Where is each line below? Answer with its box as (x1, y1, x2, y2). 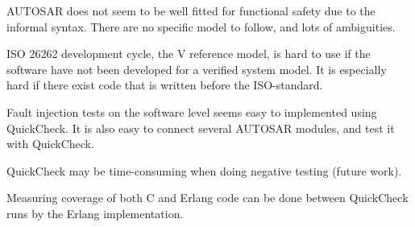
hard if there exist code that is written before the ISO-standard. (6, 76, 323, 93)
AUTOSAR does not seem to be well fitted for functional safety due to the (6, 2, 376, 19)
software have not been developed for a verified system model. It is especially (6, 60, 387, 77)
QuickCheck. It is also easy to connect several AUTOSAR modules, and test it (6, 119, 395, 136)
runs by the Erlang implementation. (6, 204, 184, 221)
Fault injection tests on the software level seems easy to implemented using (6, 103, 377, 120)
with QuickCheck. (6, 135, 94, 152)
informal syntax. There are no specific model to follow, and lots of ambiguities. (6, 18, 396, 35)
